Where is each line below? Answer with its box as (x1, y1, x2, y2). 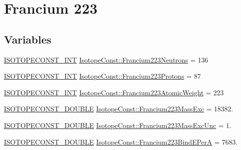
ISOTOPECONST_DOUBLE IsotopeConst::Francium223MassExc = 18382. (4, 104, 233, 114)
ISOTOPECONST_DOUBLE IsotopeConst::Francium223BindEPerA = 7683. (4, 136, 238, 147)
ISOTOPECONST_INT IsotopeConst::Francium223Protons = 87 (4, 71, 201, 81)
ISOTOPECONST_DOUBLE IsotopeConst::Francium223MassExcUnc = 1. (4, 120, 232, 130)
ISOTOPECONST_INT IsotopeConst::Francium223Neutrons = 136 (4, 54, 208, 64)
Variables (4, 31, 52, 46)
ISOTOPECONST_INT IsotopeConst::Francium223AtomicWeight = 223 (4, 87, 224, 97)
